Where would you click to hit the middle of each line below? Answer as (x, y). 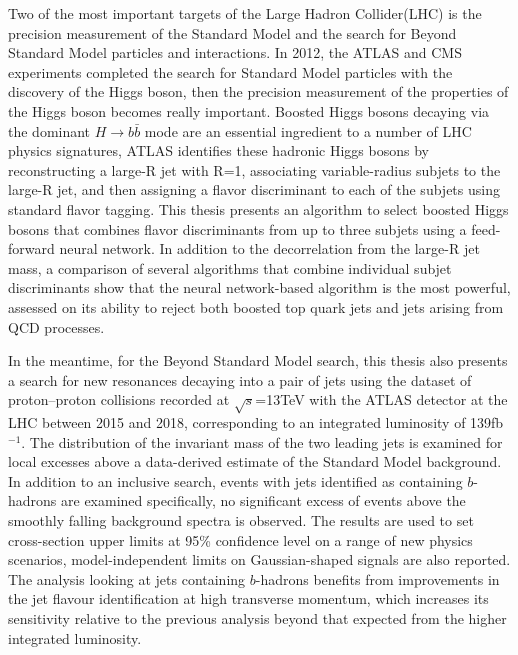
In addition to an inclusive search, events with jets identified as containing (235, 480)
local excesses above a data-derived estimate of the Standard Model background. (255, 461)
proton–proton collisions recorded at (119, 399)
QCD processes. (56, 326)
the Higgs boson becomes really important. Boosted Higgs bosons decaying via (249, 110)
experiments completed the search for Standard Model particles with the (230, 71)
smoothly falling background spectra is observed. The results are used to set (241, 520)
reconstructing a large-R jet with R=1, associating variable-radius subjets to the (254, 169)
